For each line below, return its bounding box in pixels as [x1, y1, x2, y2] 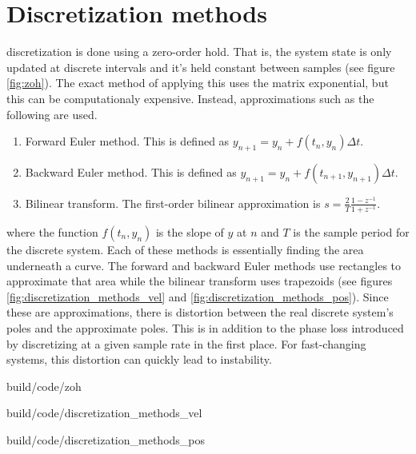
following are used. [6, 106, 98, 122]
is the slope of [155, 224, 224, 241]
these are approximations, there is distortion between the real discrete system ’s [6, 304, 394, 321]
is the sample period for [293, 224, 410, 241]
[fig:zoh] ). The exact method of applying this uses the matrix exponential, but [6, 74, 389, 91]
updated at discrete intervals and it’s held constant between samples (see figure [6, 58, 395, 75]
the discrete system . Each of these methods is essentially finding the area [6, 241, 364, 258]
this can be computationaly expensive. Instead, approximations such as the [6, 90, 374, 106]
